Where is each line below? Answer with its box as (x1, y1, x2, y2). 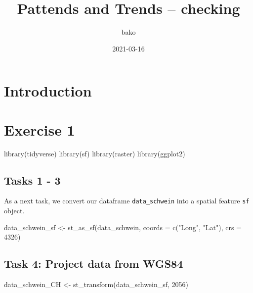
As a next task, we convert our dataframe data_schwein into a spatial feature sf (4, 195, 250, 206)
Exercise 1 (4, 119, 75, 140)
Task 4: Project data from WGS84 (4, 256, 183, 271)
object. (4, 205, 25, 216)
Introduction (4, 81, 92, 101)
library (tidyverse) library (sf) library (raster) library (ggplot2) (4, 148, 185, 158)
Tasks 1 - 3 (4, 172, 61, 188)
